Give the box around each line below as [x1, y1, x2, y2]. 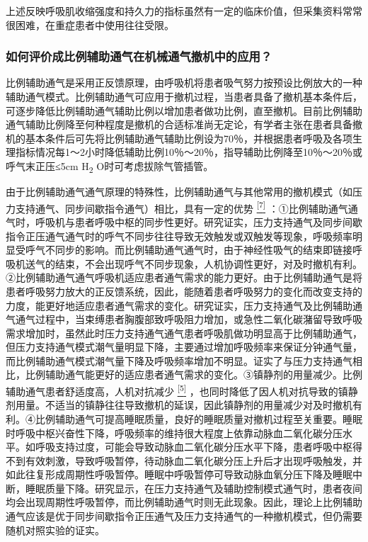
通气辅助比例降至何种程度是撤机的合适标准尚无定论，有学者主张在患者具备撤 [6, 117, 362, 132]
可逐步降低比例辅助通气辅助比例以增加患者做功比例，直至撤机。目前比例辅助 [6, 103, 362, 118]
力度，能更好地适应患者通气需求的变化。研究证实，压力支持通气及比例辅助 [6, 298, 352, 312]
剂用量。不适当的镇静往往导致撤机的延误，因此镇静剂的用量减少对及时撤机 [6, 397, 352, 412]
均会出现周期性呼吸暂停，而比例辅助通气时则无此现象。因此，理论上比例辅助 [6, 495, 362, 509]
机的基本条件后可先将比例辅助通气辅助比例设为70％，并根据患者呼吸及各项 [6, 130, 352, 145]
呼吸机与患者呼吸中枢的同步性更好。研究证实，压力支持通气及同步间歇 [35, 214, 362, 229]
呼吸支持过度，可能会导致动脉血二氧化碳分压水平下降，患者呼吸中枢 [35, 439, 352, 454]
